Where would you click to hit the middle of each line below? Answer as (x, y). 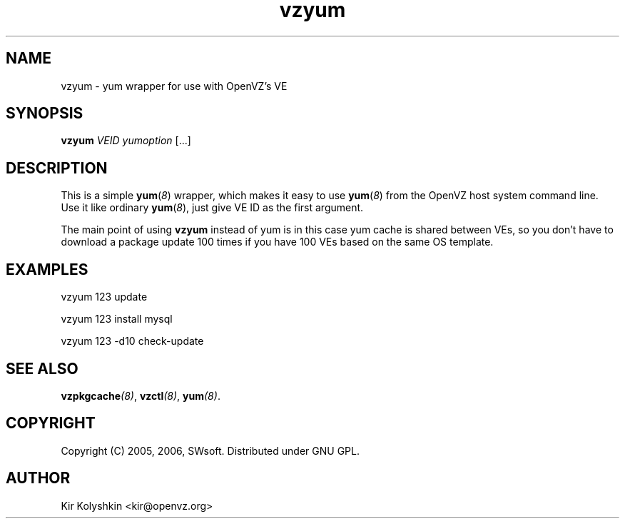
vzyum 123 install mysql (117, 319)
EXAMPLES (47, 269)
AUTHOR (38, 478)
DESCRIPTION (57, 168)
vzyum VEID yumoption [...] (126, 141)
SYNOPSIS (45, 114)
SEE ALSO (42, 368)
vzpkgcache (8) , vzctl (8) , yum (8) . (141, 395)
